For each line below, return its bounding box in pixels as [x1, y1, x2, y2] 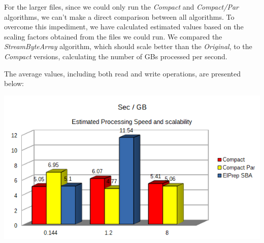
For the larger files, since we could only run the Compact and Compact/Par [4, 2, 239, 12]
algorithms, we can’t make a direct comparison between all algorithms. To [4, 11, 235, 22]
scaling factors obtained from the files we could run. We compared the [4, 31, 222, 42]
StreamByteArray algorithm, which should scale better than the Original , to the [4, 41, 252, 52]
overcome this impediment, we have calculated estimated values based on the [4, 21, 244, 32]
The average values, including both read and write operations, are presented [4, 68, 241, 78]
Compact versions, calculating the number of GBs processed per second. [4, 51, 227, 61]
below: [4, 78, 24, 89]
